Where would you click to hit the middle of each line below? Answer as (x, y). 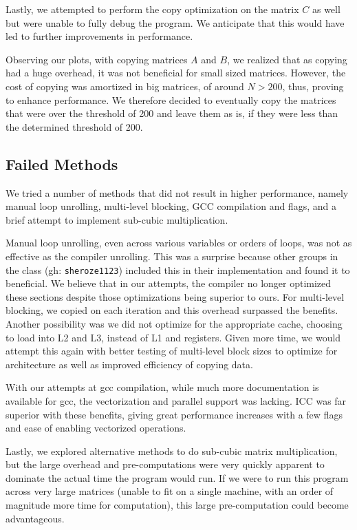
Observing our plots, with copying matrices (97, 59)
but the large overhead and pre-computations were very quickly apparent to (165, 464)
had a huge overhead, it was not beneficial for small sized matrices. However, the (176, 73)
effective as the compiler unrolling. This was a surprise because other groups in (172, 256)
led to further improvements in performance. (99, 36)
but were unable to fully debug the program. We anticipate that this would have (175, 22)
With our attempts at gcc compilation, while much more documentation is (162, 387)
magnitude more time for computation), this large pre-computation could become (177, 505)
